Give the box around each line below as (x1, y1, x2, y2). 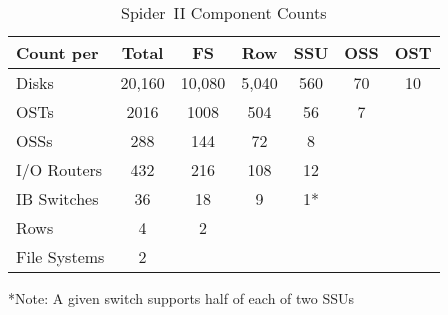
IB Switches (16, 187, 99, 210)
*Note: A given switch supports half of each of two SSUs (8, 288, 355, 308)
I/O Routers (16, 158, 103, 181)
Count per (16, 41, 99, 64)
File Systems (16, 245, 105, 268)
